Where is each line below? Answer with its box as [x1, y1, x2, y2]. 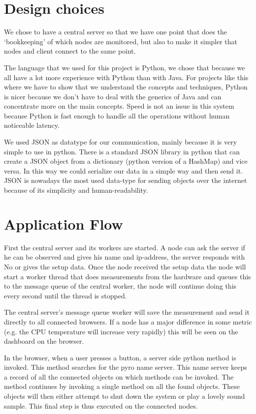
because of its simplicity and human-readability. [4, 185, 148, 195]
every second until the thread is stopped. [4, 290, 127, 300]
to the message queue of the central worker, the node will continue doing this [4, 281, 237, 291]
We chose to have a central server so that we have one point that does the [4, 27, 227, 37]
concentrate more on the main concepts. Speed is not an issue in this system [4, 101, 234, 111]
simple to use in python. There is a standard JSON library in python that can [4, 146, 240, 156]
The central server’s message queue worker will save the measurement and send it [4, 307, 250, 317]
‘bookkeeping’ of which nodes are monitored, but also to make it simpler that [4, 36, 238, 46]
